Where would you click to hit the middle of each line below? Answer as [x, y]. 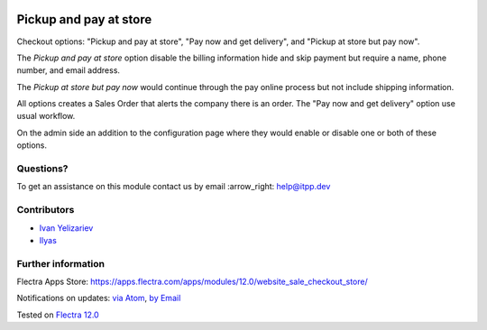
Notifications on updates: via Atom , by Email [99, 298]
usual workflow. [46, 116]
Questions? [42, 169]
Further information [61, 263]
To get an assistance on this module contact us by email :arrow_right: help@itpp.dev [174, 187]
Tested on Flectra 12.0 [58, 315]
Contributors [46, 210]
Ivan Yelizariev [66, 228]
